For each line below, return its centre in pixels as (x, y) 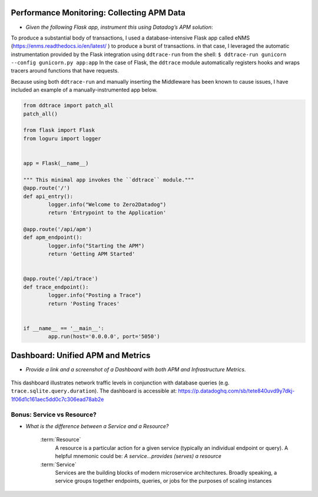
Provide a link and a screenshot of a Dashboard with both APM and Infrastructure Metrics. (136, 369)
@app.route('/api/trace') (61, 279)
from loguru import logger (62, 138)
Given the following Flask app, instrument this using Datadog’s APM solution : (119, 27)
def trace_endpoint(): (56, 287)
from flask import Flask (59, 130)
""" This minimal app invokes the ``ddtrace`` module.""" (109, 180)
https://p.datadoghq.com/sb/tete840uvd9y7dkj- (236, 391)
